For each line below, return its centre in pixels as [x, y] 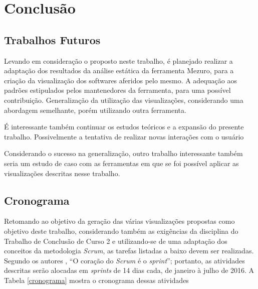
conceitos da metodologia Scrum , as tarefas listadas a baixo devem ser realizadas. [129, 251]
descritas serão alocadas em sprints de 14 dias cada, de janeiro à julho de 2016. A [129, 270]
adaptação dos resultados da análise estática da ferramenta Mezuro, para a [119, 70]
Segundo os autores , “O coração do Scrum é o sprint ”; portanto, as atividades [124, 260]
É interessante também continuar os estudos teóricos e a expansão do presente [124, 127]
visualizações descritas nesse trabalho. [62, 173]
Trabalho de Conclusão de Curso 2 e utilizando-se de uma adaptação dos [116, 241]
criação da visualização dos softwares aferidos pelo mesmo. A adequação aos [120, 80]
